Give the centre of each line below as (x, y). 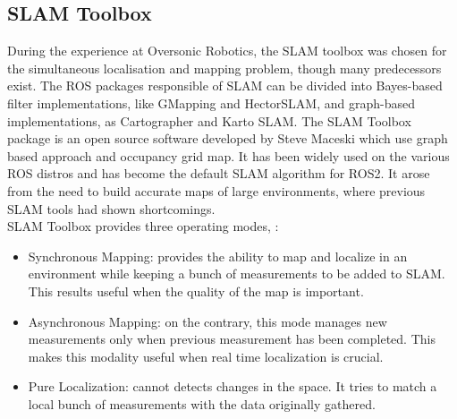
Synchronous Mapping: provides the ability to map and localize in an (218, 256)
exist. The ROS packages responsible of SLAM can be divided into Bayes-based (225, 86)
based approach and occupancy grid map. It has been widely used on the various (228, 155)
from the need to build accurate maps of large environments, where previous (216, 190)
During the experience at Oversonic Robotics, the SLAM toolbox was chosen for (227, 51)
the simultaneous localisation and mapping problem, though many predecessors (224, 68)
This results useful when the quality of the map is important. (196, 291)
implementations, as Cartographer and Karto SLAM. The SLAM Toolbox (209, 120)
